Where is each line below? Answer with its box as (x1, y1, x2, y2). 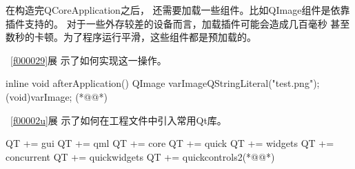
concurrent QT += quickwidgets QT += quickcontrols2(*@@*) (6, 149, 275, 163)
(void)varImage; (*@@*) (6, 89, 108, 103)
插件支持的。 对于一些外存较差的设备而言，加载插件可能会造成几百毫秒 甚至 (6, 16, 350, 30)
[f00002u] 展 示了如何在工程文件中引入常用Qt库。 (10, 112, 227, 127)
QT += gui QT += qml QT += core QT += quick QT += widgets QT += (6, 136, 334, 150)
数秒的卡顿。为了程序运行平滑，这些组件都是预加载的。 (6, 30, 256, 44)
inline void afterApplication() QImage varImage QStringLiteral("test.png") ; (6, 76, 320, 90)
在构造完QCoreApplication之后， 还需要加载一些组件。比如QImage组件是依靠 (6, 3, 350, 17)
